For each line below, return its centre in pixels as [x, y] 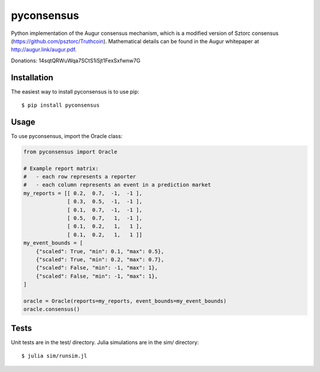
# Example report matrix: [61, 168]
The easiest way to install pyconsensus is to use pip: [75, 91]
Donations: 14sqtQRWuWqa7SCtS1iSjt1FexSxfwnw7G [76, 60]
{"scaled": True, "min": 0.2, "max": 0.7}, [100, 259]
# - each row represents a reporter [80, 177]
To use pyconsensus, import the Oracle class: [67, 136]
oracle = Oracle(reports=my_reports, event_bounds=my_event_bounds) [125, 301]
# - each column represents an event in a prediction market [117, 185]
